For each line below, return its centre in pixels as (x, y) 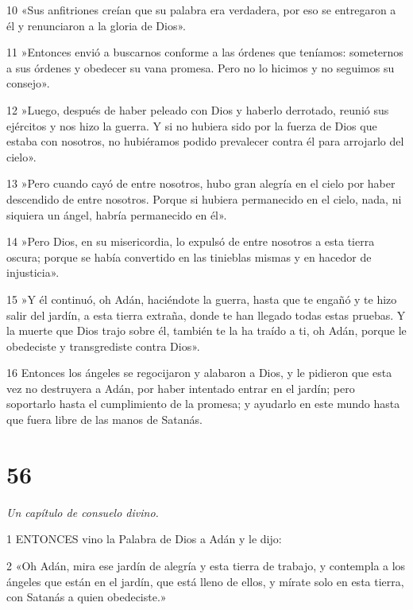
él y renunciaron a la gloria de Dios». (96, 25)
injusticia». (33, 272)
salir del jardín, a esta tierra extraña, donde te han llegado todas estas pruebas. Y (206, 315)
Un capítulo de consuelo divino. (83, 512)
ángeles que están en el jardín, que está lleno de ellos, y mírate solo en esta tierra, (205, 581)
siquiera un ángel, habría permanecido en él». (117, 214)
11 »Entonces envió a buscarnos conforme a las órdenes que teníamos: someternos (205, 52)
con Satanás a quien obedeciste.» (87, 597)
